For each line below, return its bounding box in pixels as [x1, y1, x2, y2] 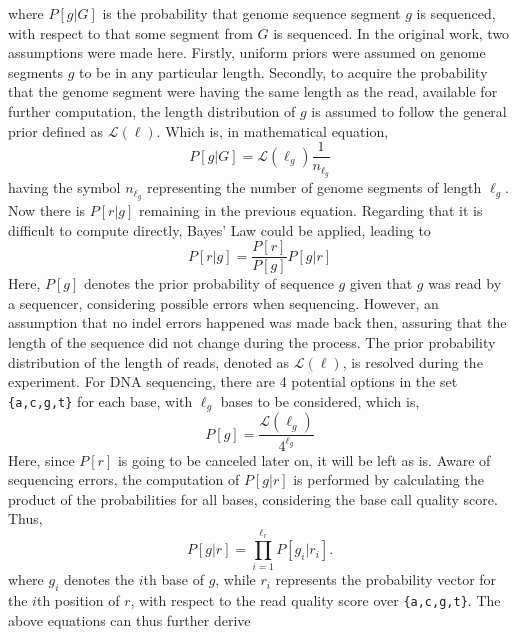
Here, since [8, 449, 75, 470]
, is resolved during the [342, 351, 483, 372]
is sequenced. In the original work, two [273, 22, 510, 43]
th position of [36, 590, 120, 611]
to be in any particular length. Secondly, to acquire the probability [78, 61, 488, 82]
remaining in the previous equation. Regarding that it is [139, 199, 483, 220]
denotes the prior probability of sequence [83, 273, 334, 294]
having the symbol [8, 177, 121, 198]
